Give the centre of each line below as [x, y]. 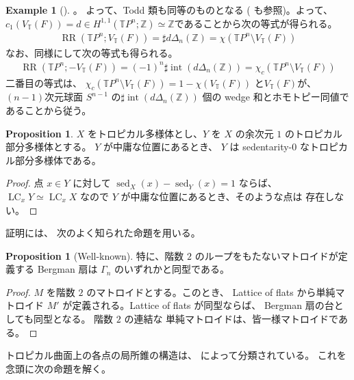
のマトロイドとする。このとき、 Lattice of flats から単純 [211, 291]
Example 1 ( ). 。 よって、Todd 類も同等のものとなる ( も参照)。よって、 [169, 10]
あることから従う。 [49, 110]
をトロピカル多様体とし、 [145, 133]
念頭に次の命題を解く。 [58, 368]
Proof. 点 [25, 183]
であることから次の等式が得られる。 [256, 23]
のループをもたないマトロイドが [266, 255]
